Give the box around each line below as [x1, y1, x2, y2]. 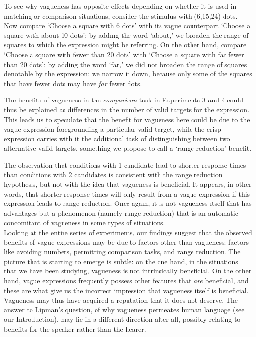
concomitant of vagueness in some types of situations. [4, 217, 165, 228]
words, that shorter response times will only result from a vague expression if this [4, 188, 250, 199]
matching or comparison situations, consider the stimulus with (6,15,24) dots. [4, 10, 238, 21]
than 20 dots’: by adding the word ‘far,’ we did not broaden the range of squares [4, 59, 247, 69]
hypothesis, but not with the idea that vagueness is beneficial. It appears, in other [4, 179, 252, 189]
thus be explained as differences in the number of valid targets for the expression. [4, 104, 250, 114]
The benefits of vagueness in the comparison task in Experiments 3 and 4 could [4, 95, 243, 105]
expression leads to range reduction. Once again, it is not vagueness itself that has [4, 198, 252, 208]
